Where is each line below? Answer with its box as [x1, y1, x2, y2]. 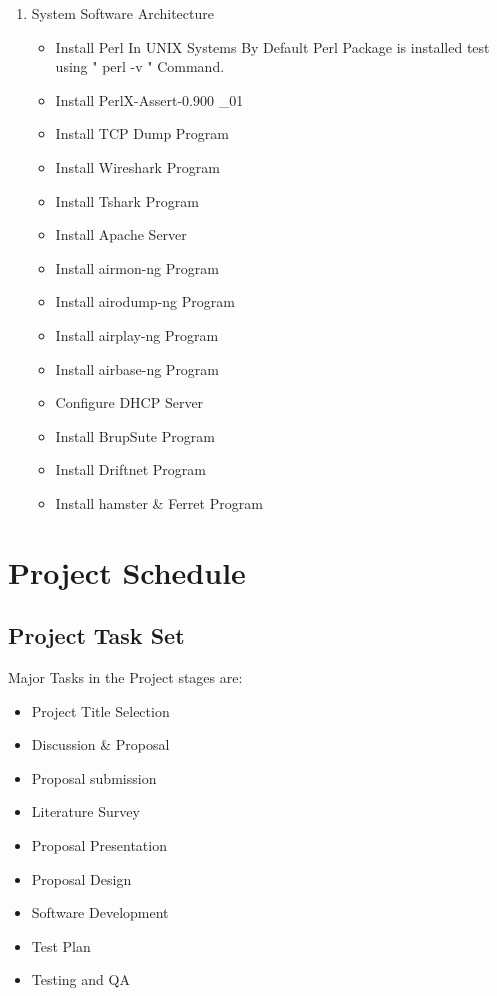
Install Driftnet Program [55, 459, 206, 480]
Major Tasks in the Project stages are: [8, 667, 243, 688]
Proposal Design [31, 868, 132, 889]
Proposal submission [31, 767, 157, 788]
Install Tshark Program [55, 190, 199, 211]
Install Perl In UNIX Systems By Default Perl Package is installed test [55, 36, 490, 57]
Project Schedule [8, 551, 246, 592]
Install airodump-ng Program [55, 291, 235, 312]
